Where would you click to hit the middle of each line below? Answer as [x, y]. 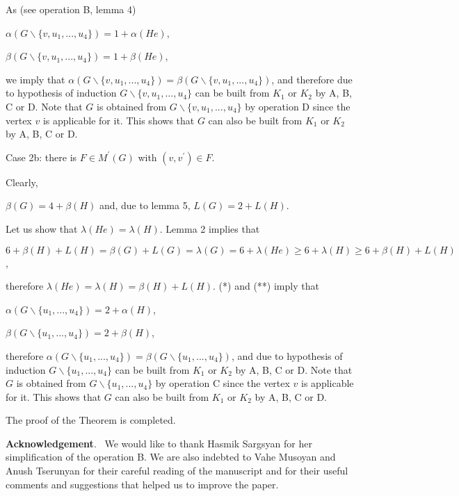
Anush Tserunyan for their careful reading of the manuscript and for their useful [177, 471]
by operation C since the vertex [223, 383]
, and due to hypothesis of [287, 355]
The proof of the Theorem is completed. [91, 420]
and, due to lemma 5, [145, 205]
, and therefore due [312, 79]
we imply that [35, 79]
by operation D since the [298, 106]
